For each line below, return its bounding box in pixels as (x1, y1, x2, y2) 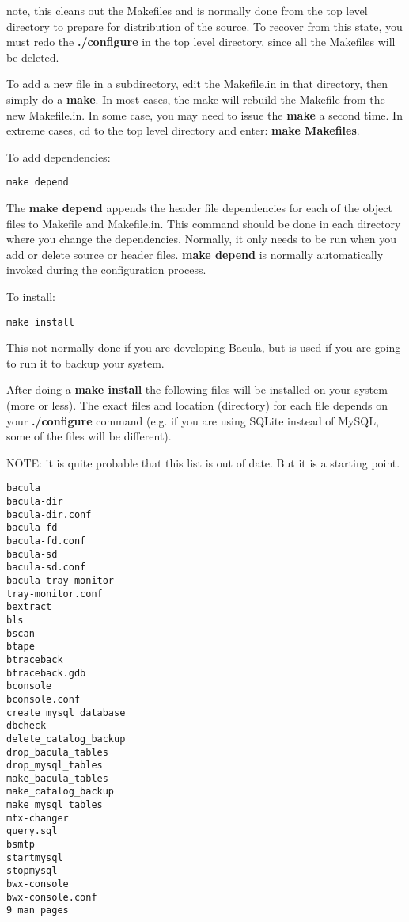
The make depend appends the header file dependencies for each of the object (6, 200, 392, 215)
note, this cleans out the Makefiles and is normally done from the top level (6, 2, 368, 18)
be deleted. (6, 48, 59, 65)
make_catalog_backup (6, 786, 115, 798)
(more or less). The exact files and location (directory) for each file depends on (6, 397, 388, 413)
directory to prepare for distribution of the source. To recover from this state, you (6, 17, 403, 34)
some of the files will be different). (6, 428, 172, 444)
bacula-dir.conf (6, 509, 92, 520)
